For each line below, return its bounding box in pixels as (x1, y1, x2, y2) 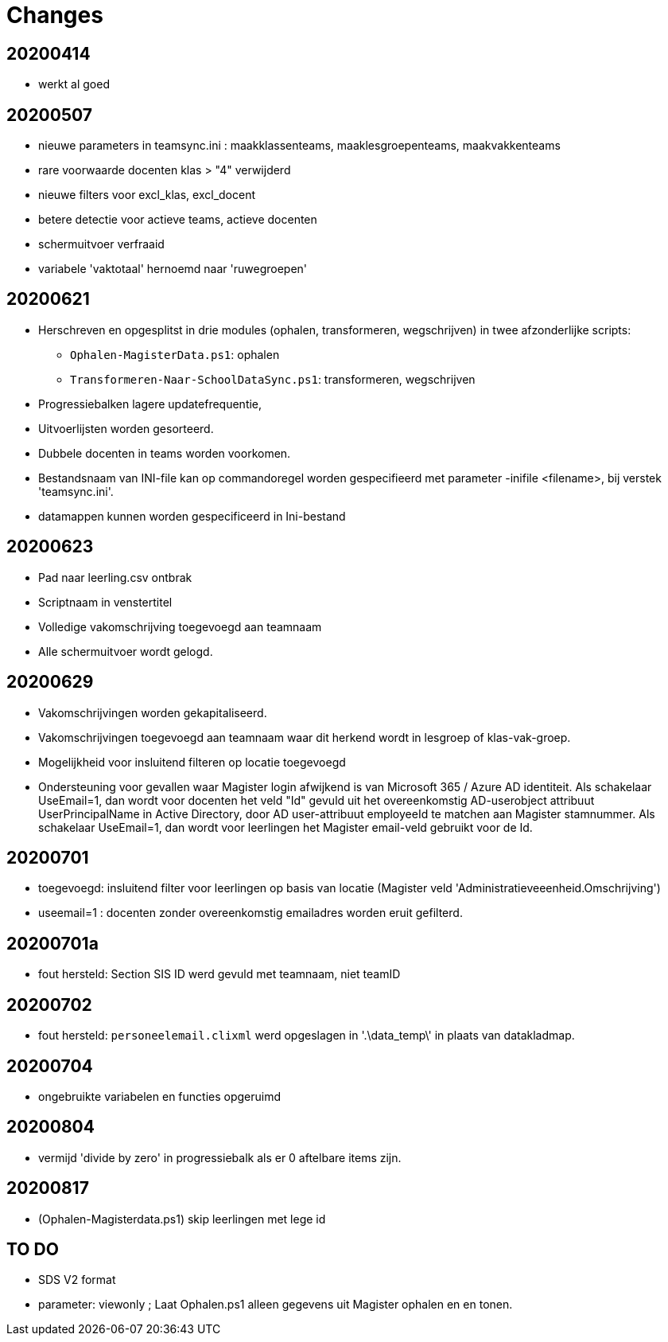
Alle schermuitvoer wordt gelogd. (38, 644, 213, 658)
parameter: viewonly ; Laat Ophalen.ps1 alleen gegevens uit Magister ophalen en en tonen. (38, 1297, 513, 1312)
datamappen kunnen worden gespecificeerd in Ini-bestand (38, 509, 346, 523)
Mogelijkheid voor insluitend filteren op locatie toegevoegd (38, 755, 346, 769)
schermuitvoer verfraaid (38, 237, 165, 252)
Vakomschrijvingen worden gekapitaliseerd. (38, 705, 267, 720)
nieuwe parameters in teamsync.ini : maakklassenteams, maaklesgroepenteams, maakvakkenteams (38, 138, 561, 153)
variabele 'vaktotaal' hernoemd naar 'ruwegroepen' (38, 262, 308, 276)
